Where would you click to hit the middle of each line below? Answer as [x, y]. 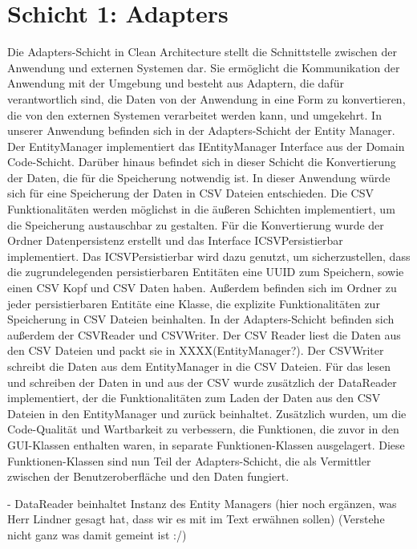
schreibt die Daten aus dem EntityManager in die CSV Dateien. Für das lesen [199, 366]
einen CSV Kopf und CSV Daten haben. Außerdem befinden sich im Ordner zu [202, 288]
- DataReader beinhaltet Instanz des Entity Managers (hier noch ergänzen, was [202, 503]
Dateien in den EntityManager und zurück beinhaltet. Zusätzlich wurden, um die [207, 413]
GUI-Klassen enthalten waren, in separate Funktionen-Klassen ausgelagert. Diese [206, 444]
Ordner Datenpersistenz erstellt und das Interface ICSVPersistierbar [175, 240]
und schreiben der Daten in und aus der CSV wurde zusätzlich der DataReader [202, 382]
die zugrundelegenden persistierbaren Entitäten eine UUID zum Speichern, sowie [206, 272]
